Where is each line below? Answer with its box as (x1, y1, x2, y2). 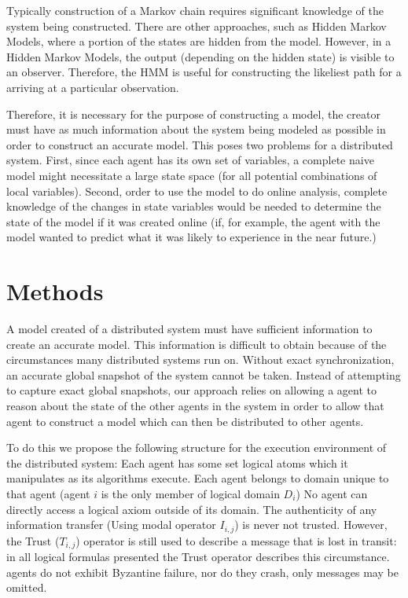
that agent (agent (6, 485, 90, 501)
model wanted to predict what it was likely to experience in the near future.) (6, 229, 377, 245)
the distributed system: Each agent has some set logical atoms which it (6, 454, 348, 471)
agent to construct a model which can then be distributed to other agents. (6, 413, 364, 429)
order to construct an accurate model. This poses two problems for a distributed (6, 136, 393, 152)
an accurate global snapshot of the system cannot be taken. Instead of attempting (6, 366, 401, 383)
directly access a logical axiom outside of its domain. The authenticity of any (6, 501, 377, 517)
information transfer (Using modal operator (6, 516, 216, 533)
